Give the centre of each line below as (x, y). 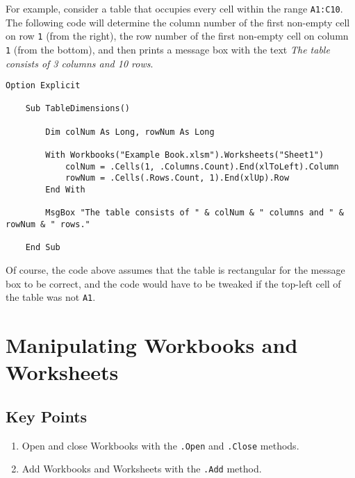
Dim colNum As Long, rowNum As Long (130, 132)
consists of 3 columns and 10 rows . (80, 63)
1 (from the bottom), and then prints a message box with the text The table (168, 49)
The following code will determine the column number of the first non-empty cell (178, 22)
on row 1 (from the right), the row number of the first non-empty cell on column (177, 36)
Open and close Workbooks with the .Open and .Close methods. (160, 445)
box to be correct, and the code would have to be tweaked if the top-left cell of (173, 283)
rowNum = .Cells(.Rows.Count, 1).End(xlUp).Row (177, 178)
